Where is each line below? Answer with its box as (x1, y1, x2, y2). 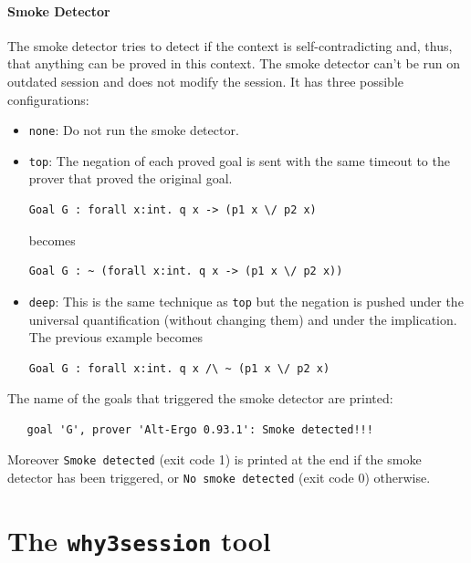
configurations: (7, 89, 89, 109)
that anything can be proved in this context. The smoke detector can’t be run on (7, 54, 461, 73)
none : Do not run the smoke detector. (28, 120, 239, 140)
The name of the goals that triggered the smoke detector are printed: (7, 389, 393, 408)
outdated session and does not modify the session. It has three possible (7, 71, 404, 90)
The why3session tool (7, 521, 271, 558)
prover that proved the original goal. (28, 169, 233, 188)
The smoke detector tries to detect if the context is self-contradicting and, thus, (7, 36, 453, 55)
